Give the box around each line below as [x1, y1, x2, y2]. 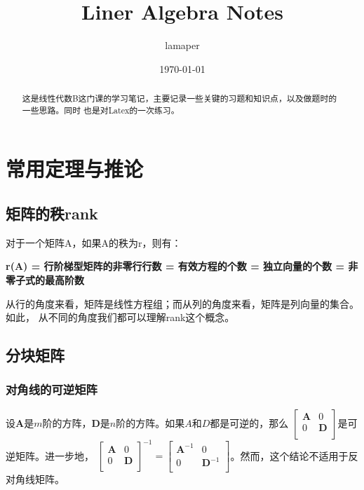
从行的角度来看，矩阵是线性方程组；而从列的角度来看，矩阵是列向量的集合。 [6, 296, 359, 311]
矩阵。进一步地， [15, 448, 94, 463]
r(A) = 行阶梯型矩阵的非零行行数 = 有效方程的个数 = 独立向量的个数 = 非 [6, 259, 358, 273]
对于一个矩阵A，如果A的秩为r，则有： [6, 235, 182, 250]
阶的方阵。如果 [116, 415, 185, 430]
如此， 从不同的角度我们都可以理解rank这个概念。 [6, 310, 235, 325]
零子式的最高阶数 [6, 273, 84, 287]
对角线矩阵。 [6, 472, 65, 486]
